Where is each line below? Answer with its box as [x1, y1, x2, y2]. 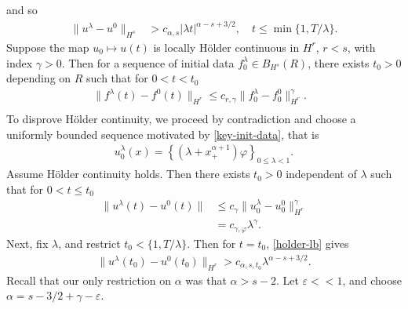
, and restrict [58, 234, 121, 251]
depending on [6, 70, 71, 86]
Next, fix [6, 234, 49, 251]
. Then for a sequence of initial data [61, 54, 235, 71]
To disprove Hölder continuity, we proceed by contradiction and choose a [6, 111, 356, 127]
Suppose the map [6, 38, 89, 55]
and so [6, 2, 38, 17]
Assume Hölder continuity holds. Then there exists [6, 165, 250, 182]
